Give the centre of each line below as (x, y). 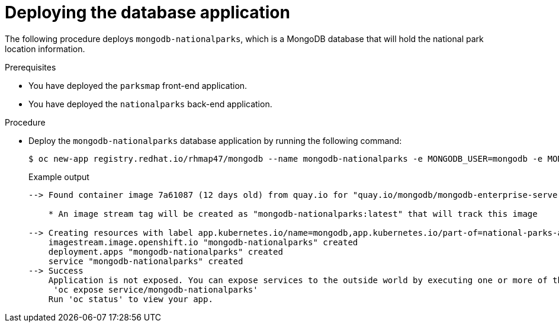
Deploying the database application (147, 12)
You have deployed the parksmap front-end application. (138, 85)
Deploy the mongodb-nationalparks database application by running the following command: (215, 140)
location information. (45, 49)
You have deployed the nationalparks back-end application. (150, 104)
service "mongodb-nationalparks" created (146, 261)
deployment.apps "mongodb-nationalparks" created (166, 251)
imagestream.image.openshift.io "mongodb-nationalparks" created (203, 242)
